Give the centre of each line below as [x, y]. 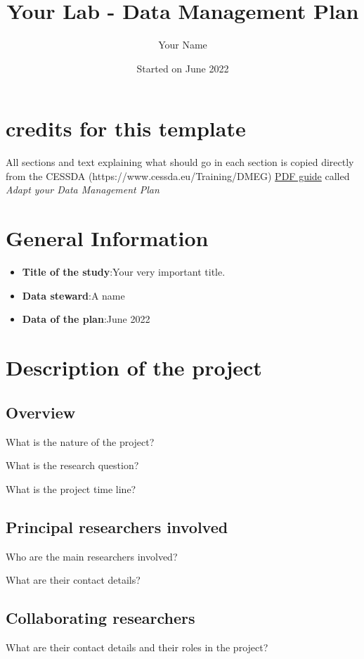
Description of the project [134, 367]
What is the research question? [72, 465]
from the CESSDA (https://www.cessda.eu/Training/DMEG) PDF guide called [178, 175]
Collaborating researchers [100, 618]
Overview [41, 412]
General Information [107, 238]
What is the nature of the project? [80, 441]
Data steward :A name [73, 295]
